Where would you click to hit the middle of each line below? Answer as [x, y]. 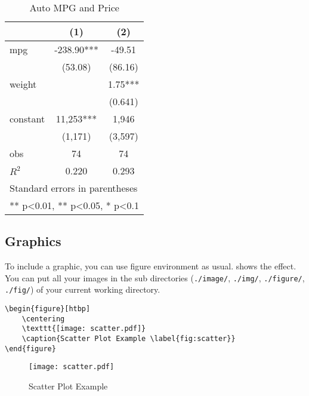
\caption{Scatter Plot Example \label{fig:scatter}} [129, 339]
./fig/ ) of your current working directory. [83, 289]
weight [23, 84]
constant [27, 119]
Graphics [33, 241]
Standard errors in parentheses [74, 188]
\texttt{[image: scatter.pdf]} [84, 329]
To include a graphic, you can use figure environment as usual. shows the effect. [151, 266]
